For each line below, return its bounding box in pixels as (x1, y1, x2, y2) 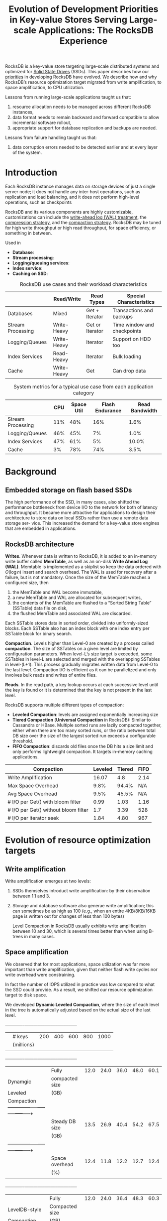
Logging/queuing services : (12, 260, 70, 266)
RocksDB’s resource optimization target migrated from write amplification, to (5, 79, 162, 85)
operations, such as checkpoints (5, 199, 72, 205)
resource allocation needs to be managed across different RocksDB (12, 104, 151, 110)
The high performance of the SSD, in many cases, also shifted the (5, 499, 140, 505)
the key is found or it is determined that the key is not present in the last (5, 687, 152, 693)
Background (5, 466, 57, 478)
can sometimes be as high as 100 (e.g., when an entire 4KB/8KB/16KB (12, 908, 156, 914)
